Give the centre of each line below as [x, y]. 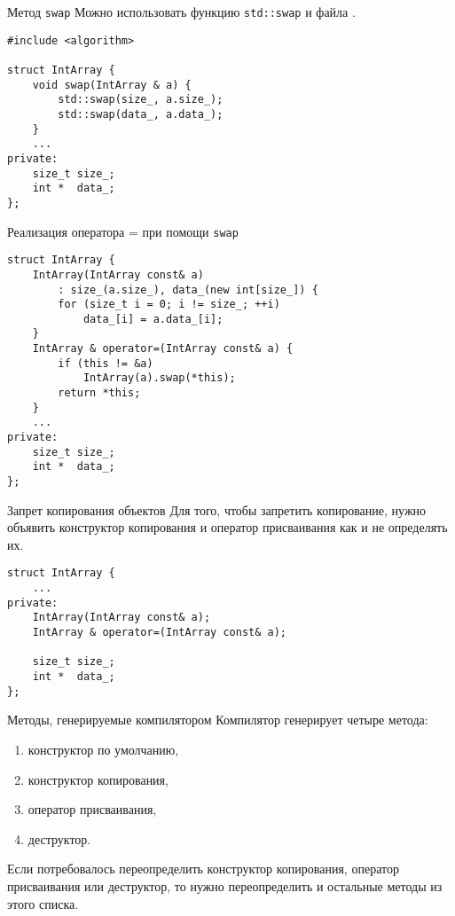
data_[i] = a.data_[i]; [153, 319]
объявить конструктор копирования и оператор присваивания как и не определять [227, 527]
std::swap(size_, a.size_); [141, 100]
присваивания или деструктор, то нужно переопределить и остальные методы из [225, 885]
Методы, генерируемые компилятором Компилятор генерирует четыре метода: [218, 720]
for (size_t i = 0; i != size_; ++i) [169, 305]
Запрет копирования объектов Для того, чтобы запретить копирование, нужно [217, 509]
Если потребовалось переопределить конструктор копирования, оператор [203, 869]
